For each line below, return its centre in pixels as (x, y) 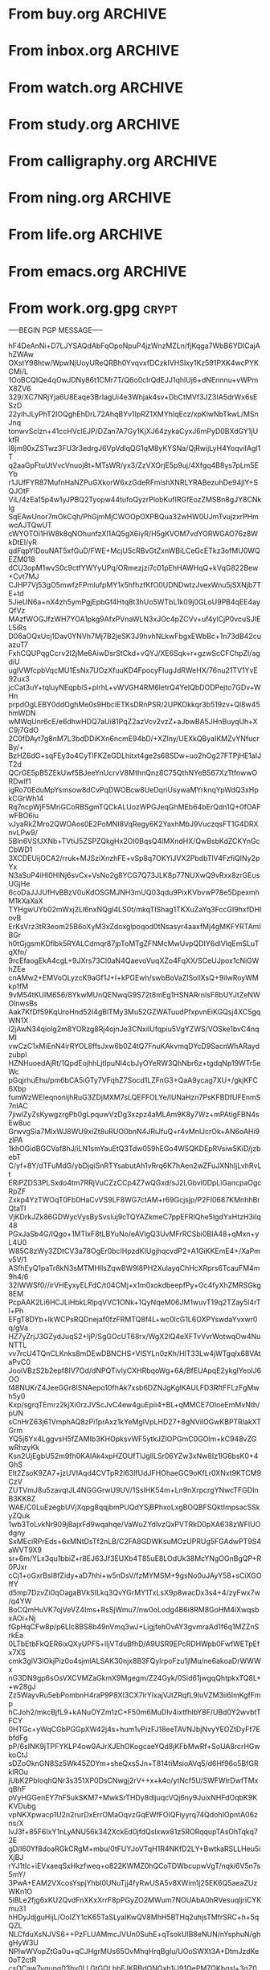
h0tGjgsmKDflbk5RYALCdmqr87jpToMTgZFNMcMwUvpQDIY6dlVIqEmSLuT (134, 944)
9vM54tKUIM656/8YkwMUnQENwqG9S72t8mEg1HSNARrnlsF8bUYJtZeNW (134, 995)
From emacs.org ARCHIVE (98, 271)
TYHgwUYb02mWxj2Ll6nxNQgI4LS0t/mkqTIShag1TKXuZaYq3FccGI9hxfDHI (135, 910)
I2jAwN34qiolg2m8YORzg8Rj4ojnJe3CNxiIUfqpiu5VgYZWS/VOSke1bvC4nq (134, 1029)
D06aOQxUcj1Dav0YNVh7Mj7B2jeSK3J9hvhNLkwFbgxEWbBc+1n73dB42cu (135, 637)
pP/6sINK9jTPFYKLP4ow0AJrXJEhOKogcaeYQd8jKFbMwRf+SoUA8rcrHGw (134, 1747)
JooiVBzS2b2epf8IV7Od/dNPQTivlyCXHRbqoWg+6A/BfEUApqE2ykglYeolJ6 (135, 1370)
